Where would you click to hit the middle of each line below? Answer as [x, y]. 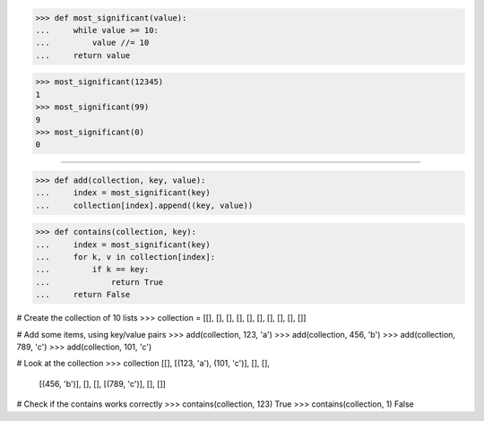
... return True [99, 282]
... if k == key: [92, 270]
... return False [83, 295]
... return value [83, 55]
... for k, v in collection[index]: [125, 257]
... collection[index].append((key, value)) [144, 205]
